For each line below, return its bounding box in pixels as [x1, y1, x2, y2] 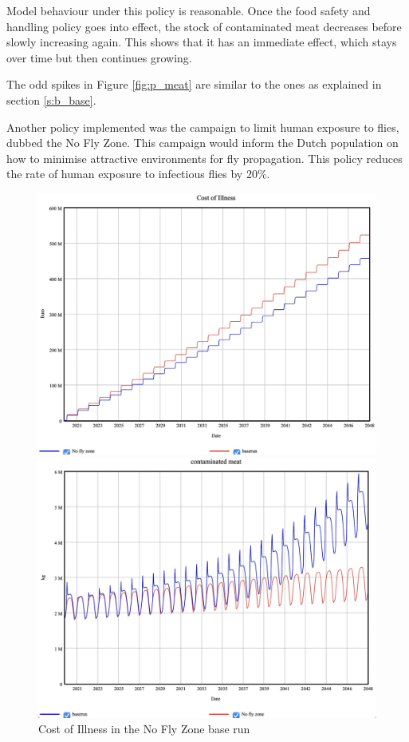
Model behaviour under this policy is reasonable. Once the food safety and [6, 2, 371, 18]
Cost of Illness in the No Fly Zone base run [38, 720, 250, 737]
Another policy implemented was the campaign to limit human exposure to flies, [6, 118, 399, 135]
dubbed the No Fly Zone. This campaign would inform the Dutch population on [6, 134, 399, 151]
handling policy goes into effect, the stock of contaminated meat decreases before [6, 18, 402, 34]
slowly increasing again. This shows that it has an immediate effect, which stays [6, 34, 397, 50]
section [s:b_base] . [6, 91, 96, 108]
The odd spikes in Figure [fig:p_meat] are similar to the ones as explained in [6, 76, 382, 93]
